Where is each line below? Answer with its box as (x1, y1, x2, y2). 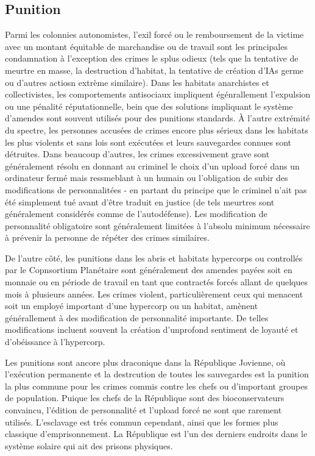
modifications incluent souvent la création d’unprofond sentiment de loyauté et (5, 323, 299, 336)
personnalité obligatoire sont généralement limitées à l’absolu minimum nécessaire (5, 219, 310, 232)
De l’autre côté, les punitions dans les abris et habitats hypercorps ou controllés (5, 251, 303, 264)
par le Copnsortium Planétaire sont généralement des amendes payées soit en (5, 263, 292, 276)
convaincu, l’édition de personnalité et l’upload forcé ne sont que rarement (5, 404, 282, 416)
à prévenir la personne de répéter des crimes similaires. (5, 231, 210, 244)
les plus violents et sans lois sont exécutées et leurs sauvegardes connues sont (5, 135, 291, 148)
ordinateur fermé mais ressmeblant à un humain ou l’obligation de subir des (5, 171, 288, 184)
